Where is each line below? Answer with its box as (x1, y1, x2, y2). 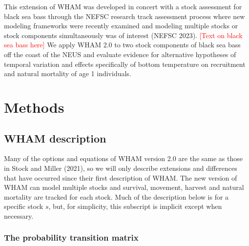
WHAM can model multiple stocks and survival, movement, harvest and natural (4, 182, 244, 192)
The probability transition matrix (4, 231, 139, 244)
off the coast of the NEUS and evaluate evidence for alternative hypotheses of (4, 49, 236, 59)
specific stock (4, 201, 43, 211)
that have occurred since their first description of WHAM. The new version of (4, 172, 237, 183)
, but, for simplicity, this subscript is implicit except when (48, 201, 222, 211)
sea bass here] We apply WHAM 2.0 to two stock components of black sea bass (4, 40, 241, 50)
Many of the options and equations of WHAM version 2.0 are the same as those (4, 153, 243, 164)
